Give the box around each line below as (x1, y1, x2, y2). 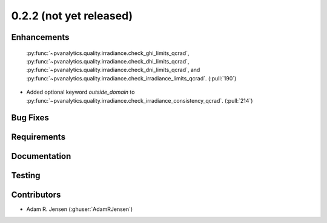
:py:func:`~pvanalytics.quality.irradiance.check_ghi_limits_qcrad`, (26, 49, 190, 57)
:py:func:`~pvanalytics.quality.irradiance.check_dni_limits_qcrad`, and (26, 66, 200, 74)
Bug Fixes (11, 112, 50, 123)
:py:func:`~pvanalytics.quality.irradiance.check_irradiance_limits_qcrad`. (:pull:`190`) (26, 74, 237, 82)
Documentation (11, 151, 71, 161)
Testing (11, 170, 41, 181)
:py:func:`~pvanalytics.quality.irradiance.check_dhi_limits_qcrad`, (26, 57, 190, 65)
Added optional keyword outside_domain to (26, 88, 135, 96)
